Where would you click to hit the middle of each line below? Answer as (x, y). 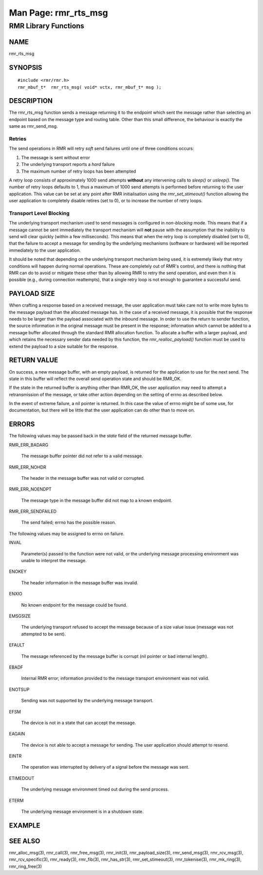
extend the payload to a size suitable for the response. (64, 346)
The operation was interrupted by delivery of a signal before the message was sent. (105, 767)
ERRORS (22, 424)
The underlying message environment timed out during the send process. (95, 789)
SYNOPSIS (26, 68)
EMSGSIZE (20, 616)
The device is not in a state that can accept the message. (79, 723)
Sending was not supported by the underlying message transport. (87, 701)
